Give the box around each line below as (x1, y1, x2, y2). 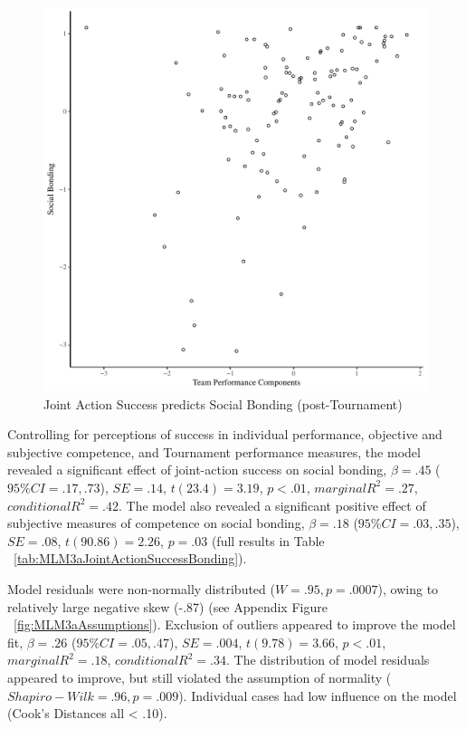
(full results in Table (211, 531, 325, 550)
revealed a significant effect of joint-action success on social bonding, (7, 460, 387, 479)
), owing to (377, 579, 439, 598)
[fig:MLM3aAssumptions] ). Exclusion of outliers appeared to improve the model (14, 615, 456, 634)
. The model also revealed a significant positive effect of (118, 495, 426, 514)
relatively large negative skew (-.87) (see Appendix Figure (7, 597, 328, 616)
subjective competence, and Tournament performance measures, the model (7, 442, 421, 461)
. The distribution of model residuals (226, 650, 430, 669)
